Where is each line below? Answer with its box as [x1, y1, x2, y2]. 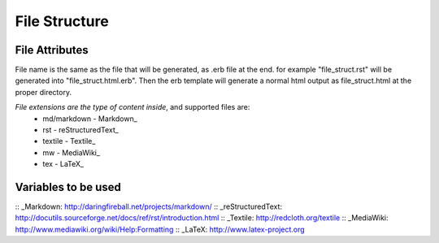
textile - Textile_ [42, 137, 96, 146]
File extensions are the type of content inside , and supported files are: [15, 102, 250, 112]
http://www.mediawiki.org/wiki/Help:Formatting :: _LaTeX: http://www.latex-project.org [15, 224, 305, 234]
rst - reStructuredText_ [42, 125, 120, 135]
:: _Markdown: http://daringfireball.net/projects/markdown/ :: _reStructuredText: [15, 202, 283, 211]
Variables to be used [15, 180, 121, 194]
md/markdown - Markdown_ [42, 114, 137, 124]
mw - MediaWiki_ [42, 147, 101, 158]
